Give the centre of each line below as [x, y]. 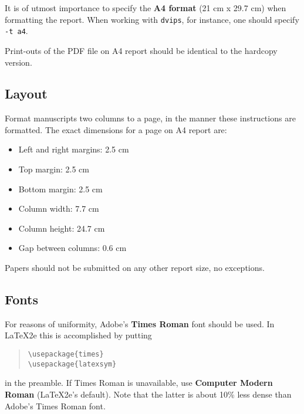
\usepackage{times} [66, 354]
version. [18, 62]
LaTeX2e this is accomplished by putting [78, 335]
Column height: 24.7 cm [62, 228]
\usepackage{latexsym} [72, 364]
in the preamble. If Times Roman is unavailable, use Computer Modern [139, 383]
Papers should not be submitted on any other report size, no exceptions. [135, 268]
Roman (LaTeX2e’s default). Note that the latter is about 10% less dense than [148, 394]
